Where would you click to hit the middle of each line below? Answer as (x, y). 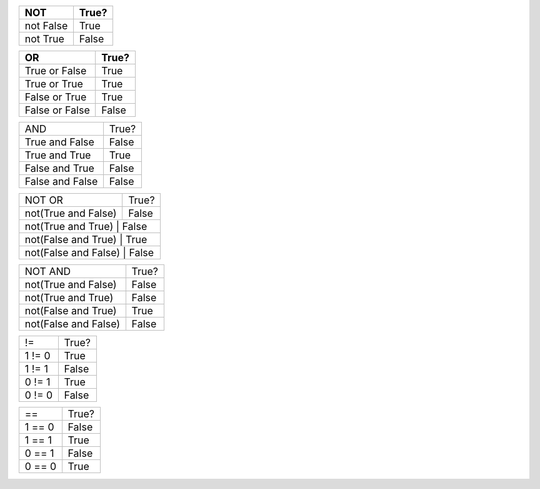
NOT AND (48, 271)
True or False (55, 70)
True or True (54, 83)
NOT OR (44, 200)
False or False (57, 110)
